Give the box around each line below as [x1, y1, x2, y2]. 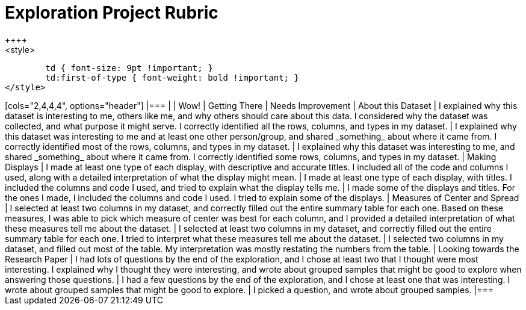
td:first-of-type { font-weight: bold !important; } [45, 72, 299, 82]
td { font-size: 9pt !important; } [45, 63, 213, 73]
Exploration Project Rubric [5, 2, 218, 23]
